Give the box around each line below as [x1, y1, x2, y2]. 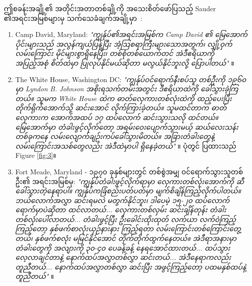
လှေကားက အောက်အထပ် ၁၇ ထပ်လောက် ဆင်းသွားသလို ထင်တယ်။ [15, 112, 219, 122]
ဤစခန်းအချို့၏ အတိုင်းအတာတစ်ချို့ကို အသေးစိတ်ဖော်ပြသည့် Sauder [4, 3, 216, 13]
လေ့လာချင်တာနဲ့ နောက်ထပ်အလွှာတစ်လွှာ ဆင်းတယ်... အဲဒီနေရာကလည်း [15, 252, 231, 262]
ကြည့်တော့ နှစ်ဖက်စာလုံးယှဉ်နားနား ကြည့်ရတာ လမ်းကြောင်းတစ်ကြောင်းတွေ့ [15, 223, 241, 234]
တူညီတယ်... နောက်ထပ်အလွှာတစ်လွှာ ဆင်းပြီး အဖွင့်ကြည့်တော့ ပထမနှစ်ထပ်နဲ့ [15, 261, 246, 271]
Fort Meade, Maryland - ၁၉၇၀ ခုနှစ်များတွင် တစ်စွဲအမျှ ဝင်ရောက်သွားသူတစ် [15, 166, 243, 176]
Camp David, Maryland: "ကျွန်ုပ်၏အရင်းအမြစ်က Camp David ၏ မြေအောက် [15, 29, 248, 39]
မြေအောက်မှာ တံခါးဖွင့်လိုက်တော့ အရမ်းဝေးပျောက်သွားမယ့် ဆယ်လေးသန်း [15, 121, 238, 132]
